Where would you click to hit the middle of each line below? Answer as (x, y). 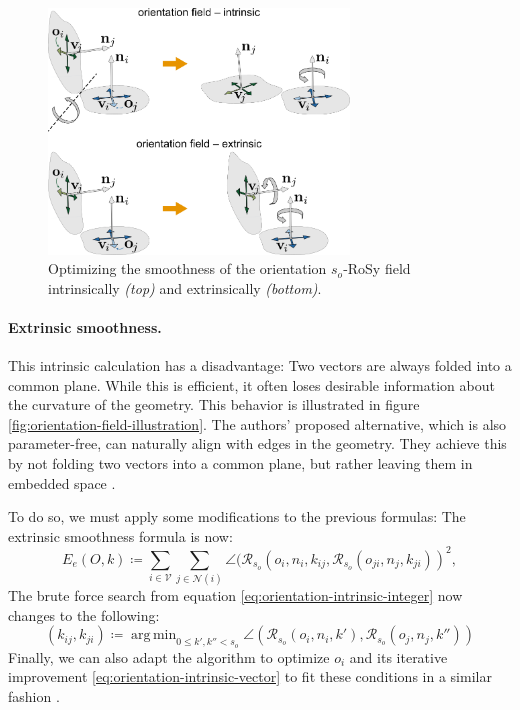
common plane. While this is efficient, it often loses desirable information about (251, 384)
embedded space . (62, 482)
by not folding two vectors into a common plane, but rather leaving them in (240, 463)
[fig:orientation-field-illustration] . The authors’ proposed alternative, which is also (257, 423)
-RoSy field (377, 268)
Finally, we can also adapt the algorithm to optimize (169, 656)
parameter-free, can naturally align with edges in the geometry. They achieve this (257, 443)
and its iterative (398, 656)
